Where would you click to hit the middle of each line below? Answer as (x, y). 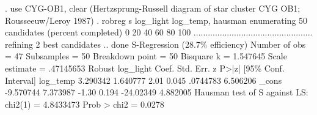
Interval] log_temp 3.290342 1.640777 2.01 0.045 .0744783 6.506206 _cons (144, 80)
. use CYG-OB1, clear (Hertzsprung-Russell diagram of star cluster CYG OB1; (153, 8)
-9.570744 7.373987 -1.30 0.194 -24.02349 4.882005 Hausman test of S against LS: (157, 92)
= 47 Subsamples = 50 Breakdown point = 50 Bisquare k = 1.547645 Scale (146, 56)
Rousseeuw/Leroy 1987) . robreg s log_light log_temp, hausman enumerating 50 (156, 20)
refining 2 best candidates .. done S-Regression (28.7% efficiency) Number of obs (155, 44)
